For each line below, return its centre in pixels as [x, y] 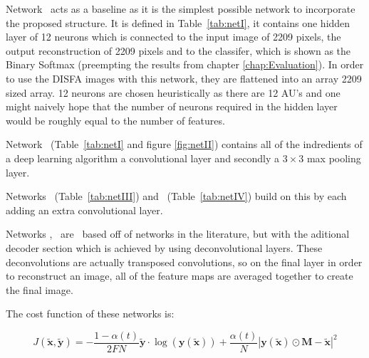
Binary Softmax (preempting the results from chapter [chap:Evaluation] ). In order [185, 64]
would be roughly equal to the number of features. [115, 120]
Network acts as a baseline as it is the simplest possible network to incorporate [181, 9]
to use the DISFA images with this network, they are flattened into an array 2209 [184, 78]
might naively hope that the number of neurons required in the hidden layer [172, 106]
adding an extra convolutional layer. [84, 210]
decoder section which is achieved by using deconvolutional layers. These [164, 247]
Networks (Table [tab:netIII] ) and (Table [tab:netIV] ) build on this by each [176, 196]
